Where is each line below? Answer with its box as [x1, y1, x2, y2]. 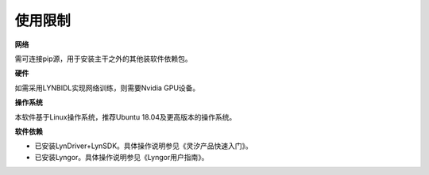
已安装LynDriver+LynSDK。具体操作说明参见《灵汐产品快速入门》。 [34, 141, 253, 150]
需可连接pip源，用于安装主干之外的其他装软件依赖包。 [14, 54, 192, 63]
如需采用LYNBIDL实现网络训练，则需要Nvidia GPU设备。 [14, 83, 200, 93]
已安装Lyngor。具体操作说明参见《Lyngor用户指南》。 [34, 152, 209, 162]
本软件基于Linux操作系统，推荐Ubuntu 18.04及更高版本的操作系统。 [14, 112, 237, 122]
